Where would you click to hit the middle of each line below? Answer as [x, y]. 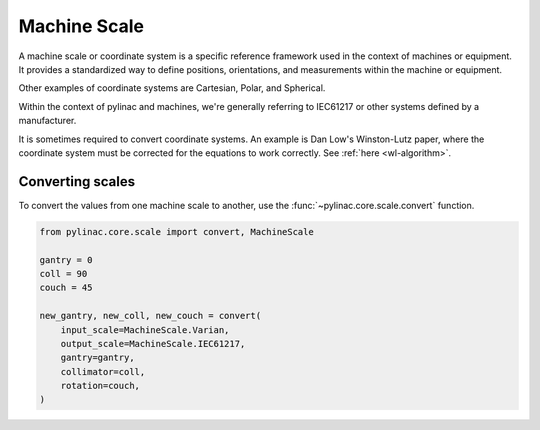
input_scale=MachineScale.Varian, [145, 329]
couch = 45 [66, 288]
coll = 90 [63, 273]
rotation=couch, [100, 386]
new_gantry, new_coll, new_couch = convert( [150, 316]
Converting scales [76, 181]
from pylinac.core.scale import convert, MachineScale [176, 231]
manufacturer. [47, 121]
